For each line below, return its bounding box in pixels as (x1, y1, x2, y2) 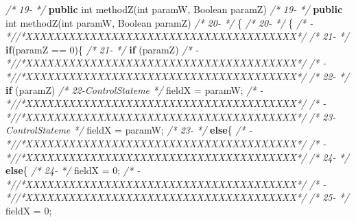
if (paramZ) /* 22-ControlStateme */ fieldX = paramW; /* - (5, 82, 263, 97)
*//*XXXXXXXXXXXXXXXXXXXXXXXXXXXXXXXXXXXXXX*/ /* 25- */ (5, 190, 349, 204)
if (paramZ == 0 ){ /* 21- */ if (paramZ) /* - (5, 42, 199, 56)
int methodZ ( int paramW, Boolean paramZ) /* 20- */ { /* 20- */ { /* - (5, 15, 313, 29)
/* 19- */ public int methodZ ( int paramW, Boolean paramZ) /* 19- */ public (5, 2, 343, 16)
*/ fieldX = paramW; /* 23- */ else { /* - (73, 123, 252, 137)
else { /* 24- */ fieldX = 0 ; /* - (5, 163, 141, 177)
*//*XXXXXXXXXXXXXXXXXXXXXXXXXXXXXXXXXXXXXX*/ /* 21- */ (5, 29, 349, 43)
